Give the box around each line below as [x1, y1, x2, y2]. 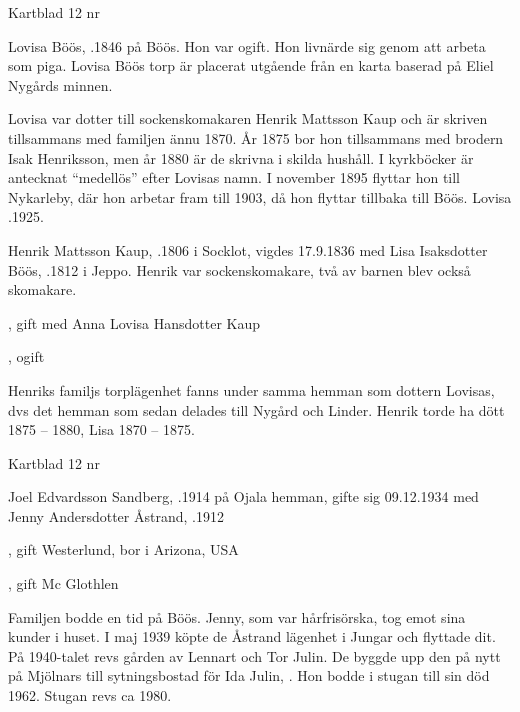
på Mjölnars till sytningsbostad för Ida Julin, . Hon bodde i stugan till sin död [8, 665, 490, 686]
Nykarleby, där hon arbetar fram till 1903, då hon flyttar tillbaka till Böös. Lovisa [8, 186, 512, 207]
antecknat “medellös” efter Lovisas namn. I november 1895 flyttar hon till [8, 167, 461, 188]
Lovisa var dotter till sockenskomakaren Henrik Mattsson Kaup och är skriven [8, 108, 488, 129]
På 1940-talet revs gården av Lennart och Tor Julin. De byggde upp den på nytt [8, 645, 501, 666]
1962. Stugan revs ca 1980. [8, 685, 172, 706]
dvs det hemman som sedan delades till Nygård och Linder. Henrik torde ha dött [8, 399, 505, 420]
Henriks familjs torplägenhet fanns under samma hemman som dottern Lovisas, [8, 379, 495, 400]
